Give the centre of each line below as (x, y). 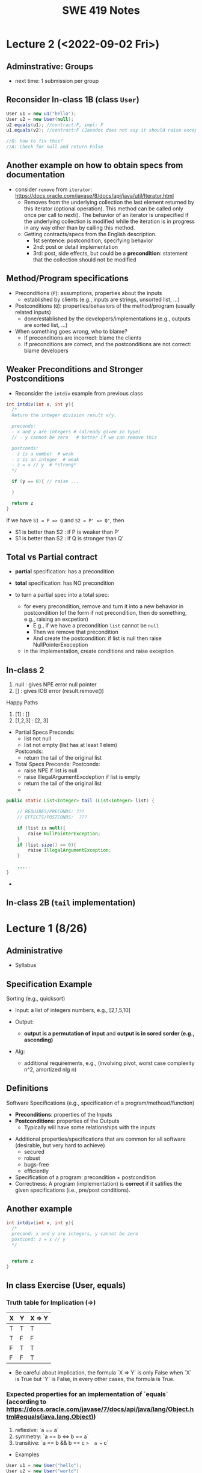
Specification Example (49, 984)
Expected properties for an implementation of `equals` (87, 1394)
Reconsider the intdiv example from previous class (79, 393)
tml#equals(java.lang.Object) (50, 1417)
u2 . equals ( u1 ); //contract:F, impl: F (55, 125)
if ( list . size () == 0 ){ (47, 845)
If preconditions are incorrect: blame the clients (83, 338)
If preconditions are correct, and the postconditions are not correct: (108, 344)
